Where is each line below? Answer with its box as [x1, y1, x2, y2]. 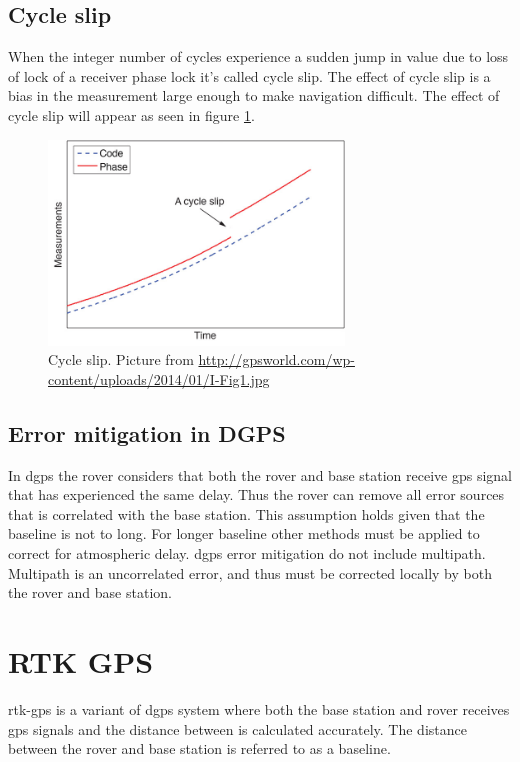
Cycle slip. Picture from [48, 349, 194, 370]
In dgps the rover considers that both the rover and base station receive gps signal [8, 464, 512, 485]
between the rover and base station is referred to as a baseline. [8, 738, 391, 759]
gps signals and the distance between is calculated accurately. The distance [8, 718, 467, 739]
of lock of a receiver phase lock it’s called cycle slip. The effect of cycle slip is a [8, 65, 491, 86]
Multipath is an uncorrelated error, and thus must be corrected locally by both [8, 562, 492, 583]
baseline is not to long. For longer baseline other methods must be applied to [8, 523, 480, 544]
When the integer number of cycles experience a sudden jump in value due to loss [8, 46, 509, 67]
